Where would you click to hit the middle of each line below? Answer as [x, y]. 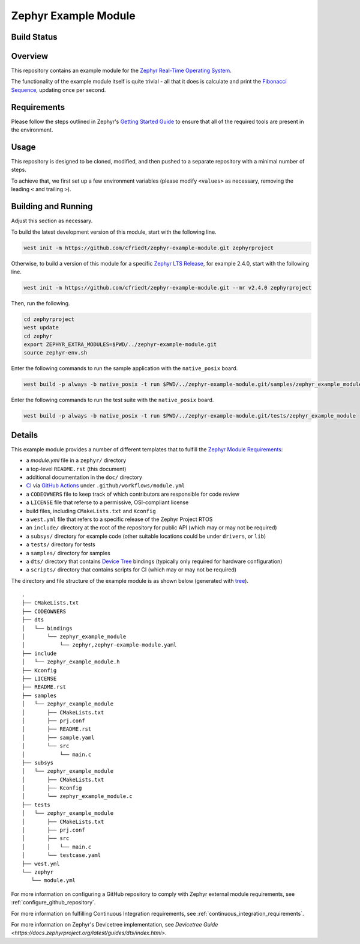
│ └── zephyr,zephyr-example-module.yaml [99, 645]
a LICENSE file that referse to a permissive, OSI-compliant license [107, 502]
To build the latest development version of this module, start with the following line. [114, 232]
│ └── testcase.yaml [61, 855]
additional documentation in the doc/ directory [84, 477]
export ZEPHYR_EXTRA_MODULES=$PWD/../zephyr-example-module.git [120, 345]
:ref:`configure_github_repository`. [53, 903]
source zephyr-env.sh [55, 353]
